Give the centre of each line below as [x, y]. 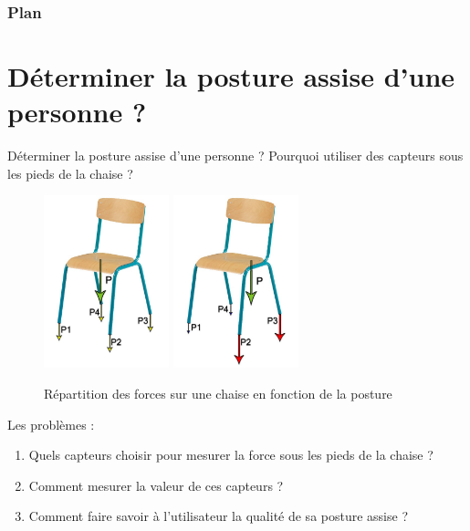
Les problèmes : [51, 424]
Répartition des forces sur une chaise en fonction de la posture [218, 393]
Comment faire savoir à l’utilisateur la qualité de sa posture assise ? [219, 516]
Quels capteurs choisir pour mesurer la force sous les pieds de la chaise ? [231, 455]
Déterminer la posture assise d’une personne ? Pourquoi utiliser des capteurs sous [235, 156]
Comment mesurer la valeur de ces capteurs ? [156, 485]
